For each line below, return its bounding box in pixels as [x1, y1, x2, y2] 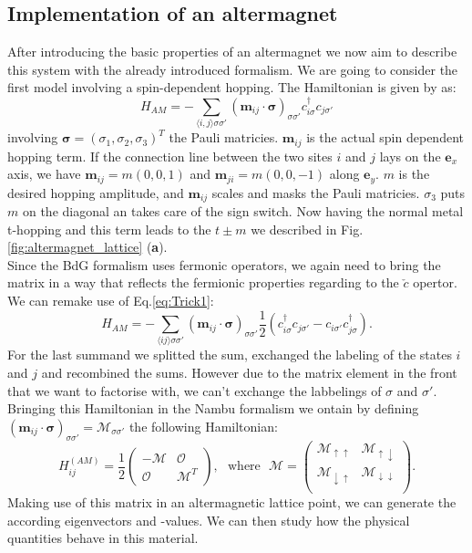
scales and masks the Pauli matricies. [211, 183, 420, 202]
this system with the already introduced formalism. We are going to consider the [7, 59, 458, 78]
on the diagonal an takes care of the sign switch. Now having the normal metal [22, 202, 464, 221]
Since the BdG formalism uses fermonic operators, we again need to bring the [7, 255, 441, 274]
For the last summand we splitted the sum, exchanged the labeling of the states [7, 345, 452, 364]
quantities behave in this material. [7, 528, 199, 548]
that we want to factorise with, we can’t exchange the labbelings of [7, 381, 382, 400]
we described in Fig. [251, 219, 364, 238]
